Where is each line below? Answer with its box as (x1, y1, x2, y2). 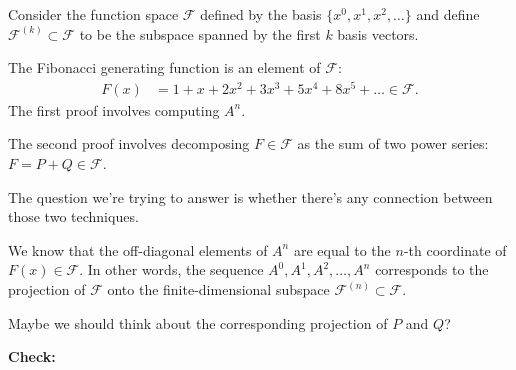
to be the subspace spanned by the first (79, 23, 321, 44)
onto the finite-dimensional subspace (107, 279, 330, 300)
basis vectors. (337, 23, 419, 44)
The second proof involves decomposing (8, 133, 250, 154)
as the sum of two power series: (297, 133, 489, 154)
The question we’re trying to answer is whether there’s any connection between (8, 186, 493, 207)
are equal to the (293, 239, 391, 260)
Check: (8, 346, 56, 367)
